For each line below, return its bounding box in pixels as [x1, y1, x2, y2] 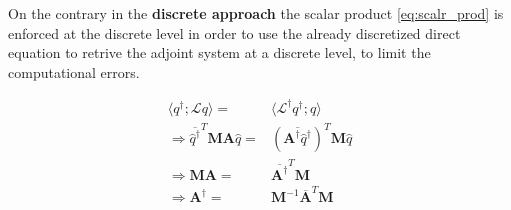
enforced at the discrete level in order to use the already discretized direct [8, 22, 461, 43]
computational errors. [8, 61, 140, 82]
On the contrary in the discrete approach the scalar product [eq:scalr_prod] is [8, 3, 504, 23]
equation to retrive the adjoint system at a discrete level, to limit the [8, 42, 431, 63]
